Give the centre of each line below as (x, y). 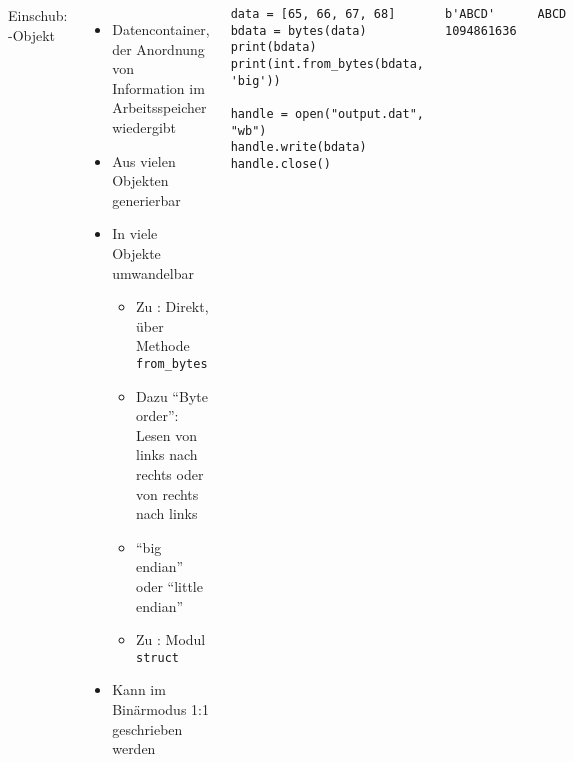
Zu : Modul (171, 639)
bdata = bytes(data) (298, 30)
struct (157, 657)
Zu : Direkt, (172, 306)
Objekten (140, 180)
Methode (163, 345)
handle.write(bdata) (298, 147)
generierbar (146, 199)
